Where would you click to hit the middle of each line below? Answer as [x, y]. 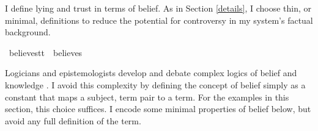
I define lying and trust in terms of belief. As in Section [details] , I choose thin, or [158, 8]
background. [28, 32]
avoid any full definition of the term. [73, 120]
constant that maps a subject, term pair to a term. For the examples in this [147, 97]
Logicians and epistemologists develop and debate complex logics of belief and [151, 73]
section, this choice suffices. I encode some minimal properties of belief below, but [158, 109]
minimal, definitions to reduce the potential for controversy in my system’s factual [159, 20]
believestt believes [46, 52]
